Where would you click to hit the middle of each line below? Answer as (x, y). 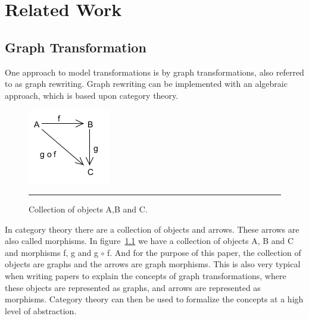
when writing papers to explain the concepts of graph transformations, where (146, 275)
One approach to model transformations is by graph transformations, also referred (154, 72)
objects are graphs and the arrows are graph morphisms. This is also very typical (153, 264)
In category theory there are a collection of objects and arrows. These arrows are (152, 229)
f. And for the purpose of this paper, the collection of (204, 252)
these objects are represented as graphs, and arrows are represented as (133, 287)
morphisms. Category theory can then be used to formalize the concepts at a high (154, 299)
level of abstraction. (41, 310)
